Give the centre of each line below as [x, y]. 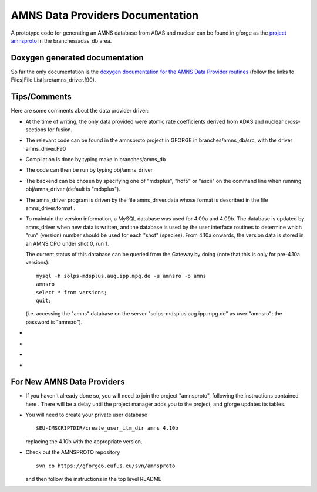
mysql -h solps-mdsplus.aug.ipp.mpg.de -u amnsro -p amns [121, 276]
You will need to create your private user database [87, 415]
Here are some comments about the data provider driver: [80, 111]
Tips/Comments [41, 97]
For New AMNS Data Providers [68, 382]
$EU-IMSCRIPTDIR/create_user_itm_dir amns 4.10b [107, 428]
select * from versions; [72, 292]
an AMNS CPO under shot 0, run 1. [67, 243]
